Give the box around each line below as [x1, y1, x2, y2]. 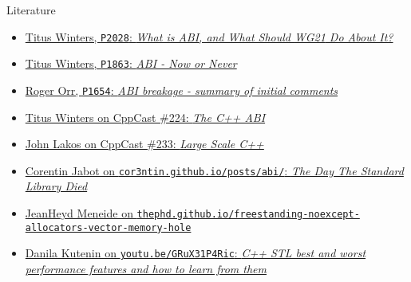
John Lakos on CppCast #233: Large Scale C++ [25, 135, 264, 152]
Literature [6, 2, 56, 18]
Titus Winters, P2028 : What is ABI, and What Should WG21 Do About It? [25, 28, 393, 45]
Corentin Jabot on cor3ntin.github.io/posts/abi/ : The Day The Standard [25, 162, 404, 178]
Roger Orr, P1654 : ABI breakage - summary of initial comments [25, 81, 338, 98]
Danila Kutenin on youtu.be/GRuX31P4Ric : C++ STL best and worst [25, 245, 366, 261]
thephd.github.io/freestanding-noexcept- [136, 209, 360, 220]
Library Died [25, 178, 88, 194]
